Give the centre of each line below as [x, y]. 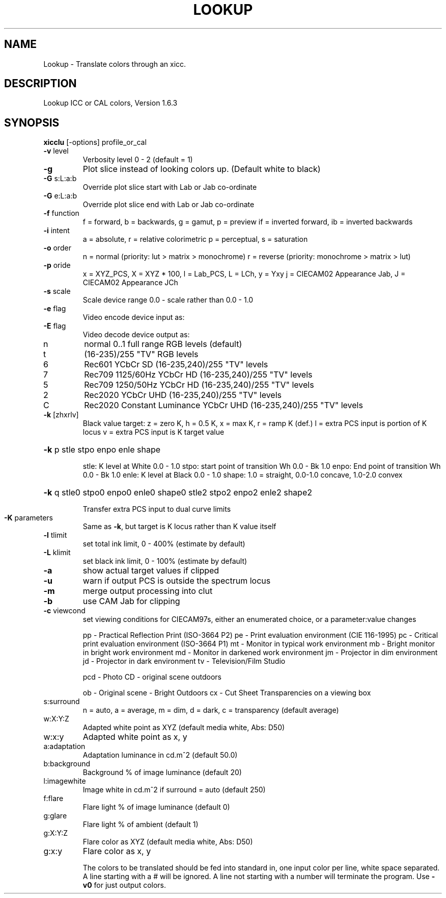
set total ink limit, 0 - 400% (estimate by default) [164, 544]
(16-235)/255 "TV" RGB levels [141, 354]
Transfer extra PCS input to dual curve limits [157, 509]
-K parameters [29, 518]
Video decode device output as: [136, 335]
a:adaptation [64, 746]
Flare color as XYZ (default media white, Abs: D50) [168, 842]
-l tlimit [55, 535]
